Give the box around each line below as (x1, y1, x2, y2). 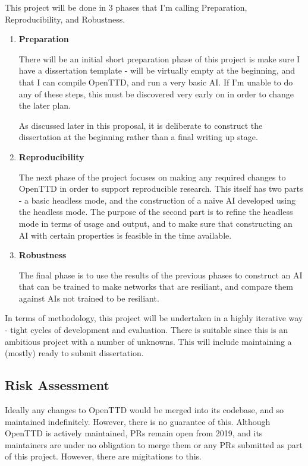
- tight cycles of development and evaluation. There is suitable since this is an (5, 324, 288, 336)
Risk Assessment (5, 376, 109, 394)
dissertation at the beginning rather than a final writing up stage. (18, 131, 258, 143)
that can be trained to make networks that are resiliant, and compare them (18, 280, 293, 293)
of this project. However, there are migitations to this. (5, 450, 202, 462)
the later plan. (18, 99, 71, 112)
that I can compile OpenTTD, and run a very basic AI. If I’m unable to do (18, 75, 293, 88)
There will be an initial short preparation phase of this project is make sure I (18, 52, 300, 65)
